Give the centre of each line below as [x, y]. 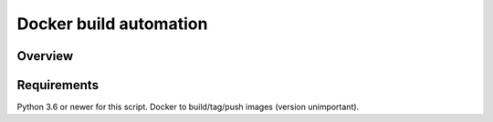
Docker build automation [112, 24]
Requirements [58, 85]
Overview [45, 56]
